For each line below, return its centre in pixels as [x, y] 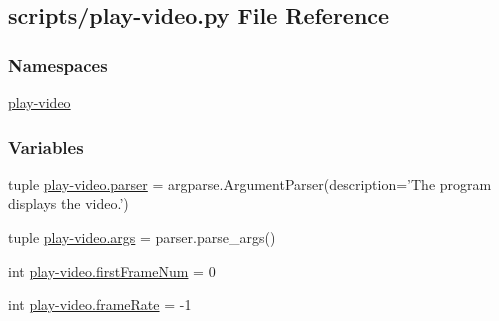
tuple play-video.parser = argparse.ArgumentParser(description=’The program [250, 183]
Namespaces [58, 64]
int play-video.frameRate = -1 [100, 304]
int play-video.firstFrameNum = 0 [112, 270]
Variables [46, 146]
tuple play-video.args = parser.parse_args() [142, 237]
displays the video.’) [68, 203]
